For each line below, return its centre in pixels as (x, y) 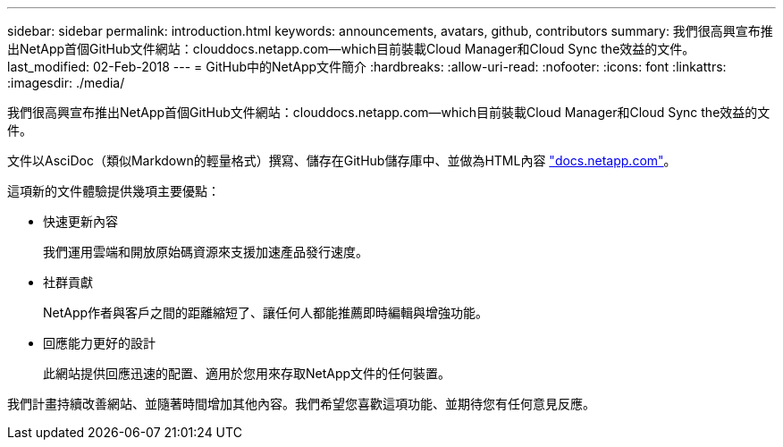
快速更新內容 (80, 221)
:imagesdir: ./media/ (66, 83)
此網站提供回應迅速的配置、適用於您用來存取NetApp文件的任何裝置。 (247, 373)
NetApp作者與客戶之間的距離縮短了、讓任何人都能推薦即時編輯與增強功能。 (266, 312)
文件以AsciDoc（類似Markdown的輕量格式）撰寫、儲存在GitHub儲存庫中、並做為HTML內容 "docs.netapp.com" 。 (342, 160)
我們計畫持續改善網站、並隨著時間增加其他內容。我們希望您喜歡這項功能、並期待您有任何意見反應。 (301, 404)
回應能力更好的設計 (99, 343)
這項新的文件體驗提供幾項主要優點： (114, 191)
